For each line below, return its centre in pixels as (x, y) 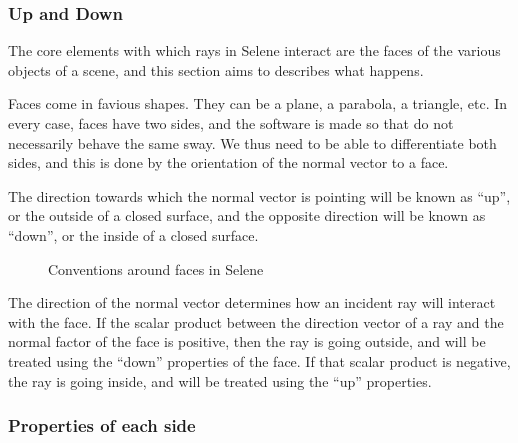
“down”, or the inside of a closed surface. (133, 234)
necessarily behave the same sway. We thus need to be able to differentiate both (252, 142)
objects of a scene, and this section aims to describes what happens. (216, 69)
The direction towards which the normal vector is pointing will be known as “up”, (259, 195)
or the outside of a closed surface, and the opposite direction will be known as (247, 215)
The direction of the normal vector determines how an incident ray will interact (252, 302)
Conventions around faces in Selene (156, 268)
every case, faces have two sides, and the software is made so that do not (231, 123)
